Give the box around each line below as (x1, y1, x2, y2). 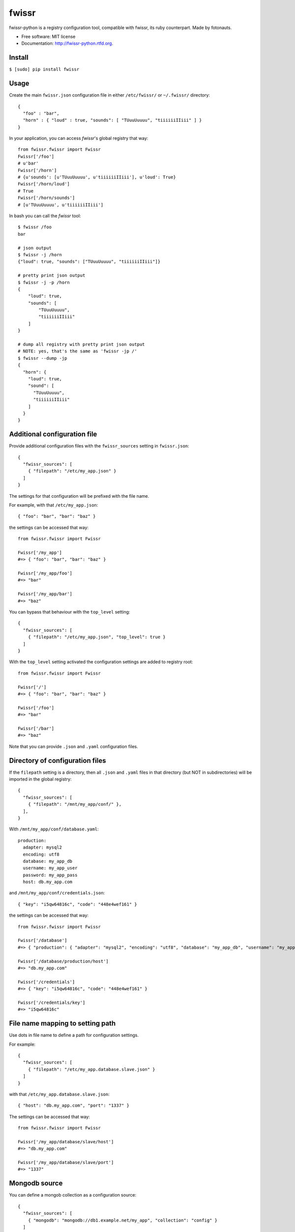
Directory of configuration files (9, 756, 106, 765)
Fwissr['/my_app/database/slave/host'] (18, 1139, 114, 1144)
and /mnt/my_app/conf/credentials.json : (9, 890, 105, 896)
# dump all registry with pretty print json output (18, 342, 145, 347)
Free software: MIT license (21, 34, 76, 39)
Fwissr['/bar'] (18, 725, 55, 731)
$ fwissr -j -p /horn (18, 279, 70, 285)
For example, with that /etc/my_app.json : (9, 502, 98, 508)
